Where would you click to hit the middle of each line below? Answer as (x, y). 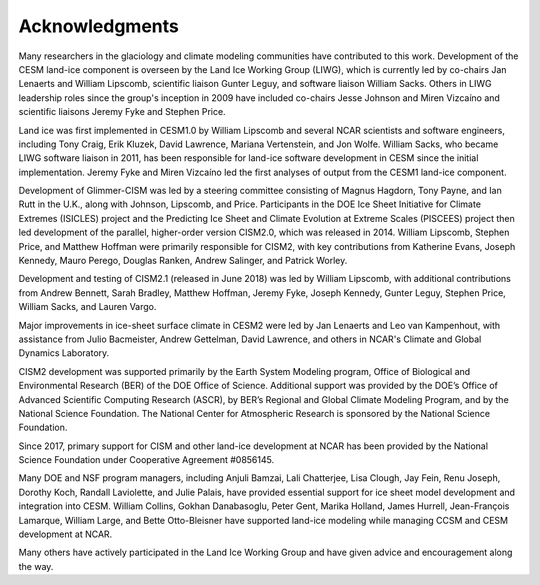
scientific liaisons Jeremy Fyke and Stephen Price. (122, 112)
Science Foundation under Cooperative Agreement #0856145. (146, 460)
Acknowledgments (99, 26)
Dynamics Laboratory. (64, 353)
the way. (36, 566)
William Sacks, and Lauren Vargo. (87, 307)
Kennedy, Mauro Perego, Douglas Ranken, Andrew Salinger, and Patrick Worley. (183, 261)
